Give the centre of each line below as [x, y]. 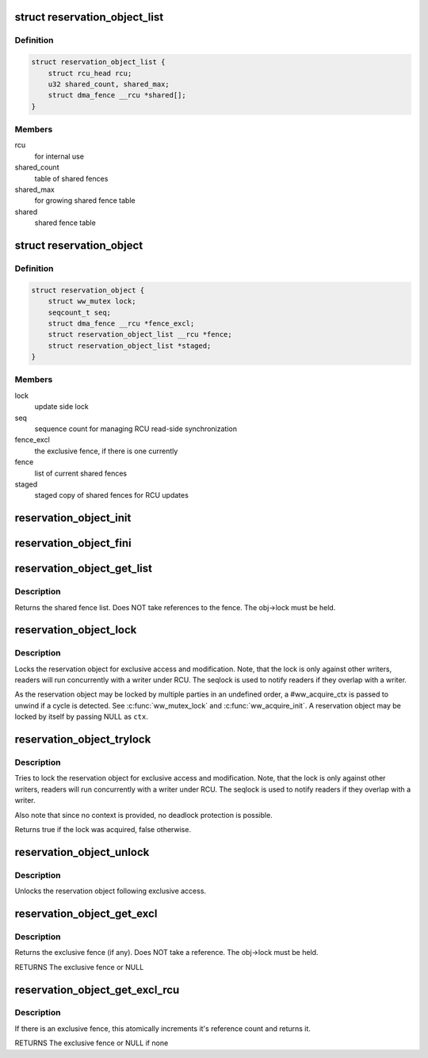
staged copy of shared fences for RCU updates [112, 495]
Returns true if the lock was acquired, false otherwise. [103, 829]
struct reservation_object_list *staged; [130, 346]
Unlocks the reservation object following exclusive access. [110, 891]
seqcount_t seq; [79, 312]
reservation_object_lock [76, 630]
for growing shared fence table [85, 201]
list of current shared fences [80, 473]
